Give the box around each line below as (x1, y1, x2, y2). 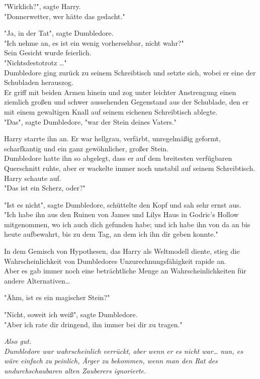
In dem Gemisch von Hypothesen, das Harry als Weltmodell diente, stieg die (4, 246, 240, 256)
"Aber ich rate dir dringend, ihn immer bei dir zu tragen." (4, 319, 183, 329)
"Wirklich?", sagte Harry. (4, 1, 81, 11)
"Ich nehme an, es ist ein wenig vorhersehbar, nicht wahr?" (4, 37, 184, 48)
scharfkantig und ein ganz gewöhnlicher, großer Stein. (4, 143, 168, 153)
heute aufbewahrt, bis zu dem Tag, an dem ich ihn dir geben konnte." (4, 229, 218, 239)
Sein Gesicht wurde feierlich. (4, 47, 92, 58)
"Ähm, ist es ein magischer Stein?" (4, 292, 110, 303)
